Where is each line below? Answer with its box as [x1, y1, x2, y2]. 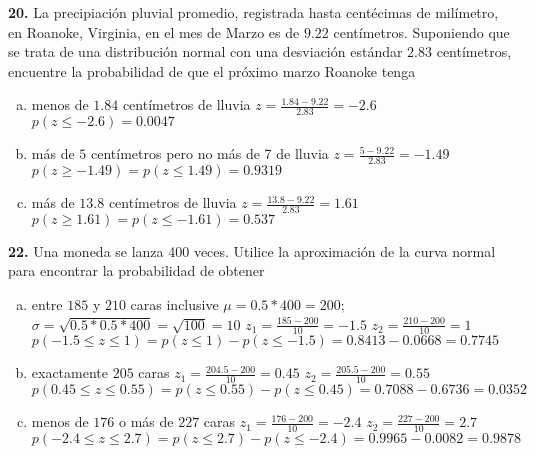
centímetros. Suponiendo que [333, 21, 510, 42]
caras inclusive [130, 294, 219, 315]
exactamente [31, 362, 108, 383]
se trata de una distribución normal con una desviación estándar [8, 41, 403, 62]
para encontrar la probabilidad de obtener [8, 260, 265, 281]
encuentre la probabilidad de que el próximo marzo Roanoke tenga [8, 60, 416, 81]
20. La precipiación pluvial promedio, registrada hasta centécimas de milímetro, [8, 2, 499, 22]
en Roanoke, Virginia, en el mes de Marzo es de [8, 21, 300, 42]
